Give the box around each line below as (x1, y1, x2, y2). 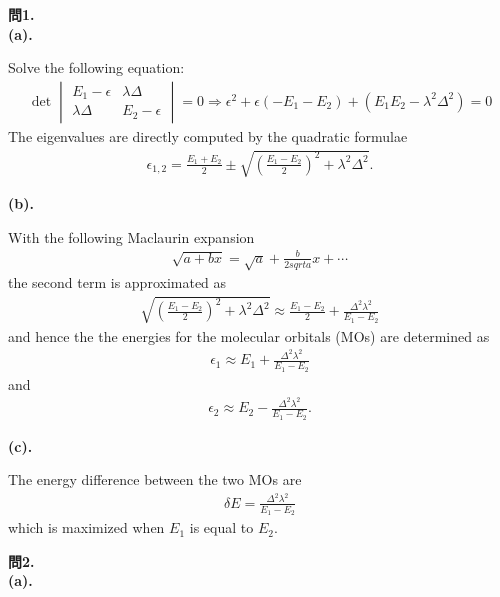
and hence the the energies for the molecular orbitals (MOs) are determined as (8, 325, 490, 346)
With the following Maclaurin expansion (8, 226, 255, 247)
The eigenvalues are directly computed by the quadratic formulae (8, 125, 408, 146)
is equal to (189, 517, 254, 538)
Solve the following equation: (8, 57, 185, 78)
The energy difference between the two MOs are (8, 469, 302, 490)
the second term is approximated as (8, 272, 227, 293)
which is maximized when (8, 517, 165, 538)
